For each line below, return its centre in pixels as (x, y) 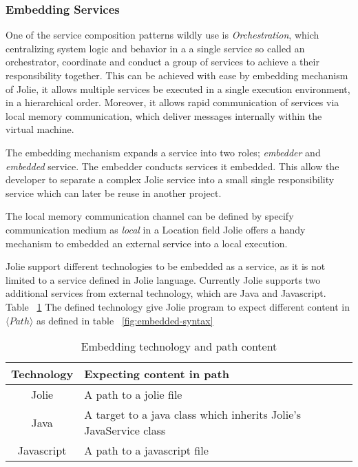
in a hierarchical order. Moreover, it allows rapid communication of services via (172, 102)
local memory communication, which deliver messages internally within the (164, 115)
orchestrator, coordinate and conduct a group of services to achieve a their (162, 62)
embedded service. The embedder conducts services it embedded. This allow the (172, 166)
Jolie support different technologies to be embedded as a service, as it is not (166, 266)
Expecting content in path (157, 374)
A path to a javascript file (146, 450)
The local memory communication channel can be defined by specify (150, 216)
